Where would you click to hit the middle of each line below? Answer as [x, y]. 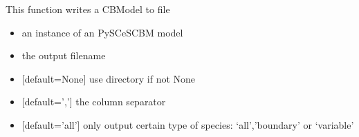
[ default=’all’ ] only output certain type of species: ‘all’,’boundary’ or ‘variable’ [188, 124]
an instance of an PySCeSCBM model [102, 32]
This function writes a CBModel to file [88, 9]
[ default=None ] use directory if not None [109, 78]
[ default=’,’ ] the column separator [94, 102]
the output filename [64, 55]
